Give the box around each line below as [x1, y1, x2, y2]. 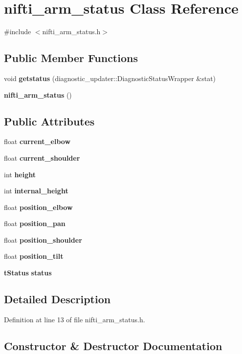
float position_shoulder [4, 234, 82, 245]
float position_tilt [4, 251, 64, 261]
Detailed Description [4, 292, 111, 307]
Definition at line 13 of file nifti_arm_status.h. [4, 314, 145, 324]
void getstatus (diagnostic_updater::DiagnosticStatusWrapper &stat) [4, 73, 216, 83]
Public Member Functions [4, 50, 138, 65]
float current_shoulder [4, 152, 80, 163]
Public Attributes [4, 113, 95, 128]
